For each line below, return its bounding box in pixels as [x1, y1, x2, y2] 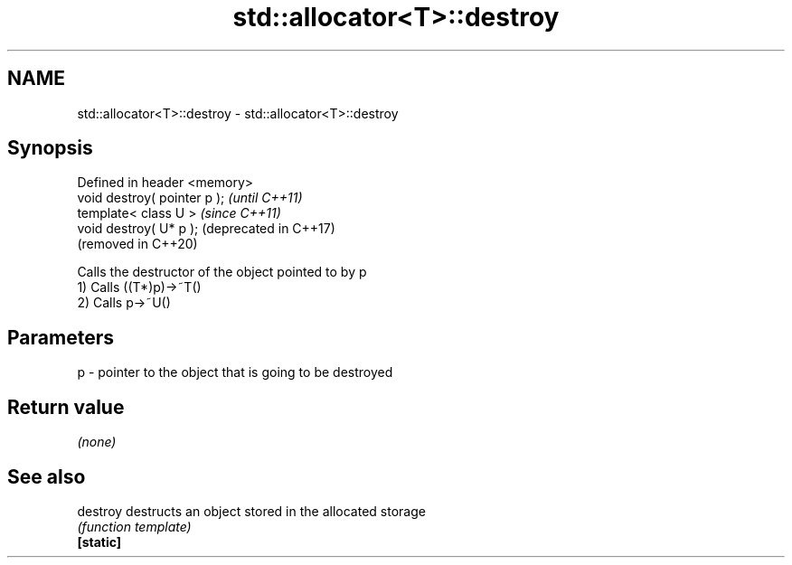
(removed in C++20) [77, 236, 198, 252]
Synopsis [7, 137, 93, 160]
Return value [7, 395, 125, 419]
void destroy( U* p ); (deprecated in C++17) [77, 221, 335, 237]
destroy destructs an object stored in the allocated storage [77, 503, 426, 519]
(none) [77, 434, 117, 450]
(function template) [77, 518, 192, 534]
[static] [77, 533, 122, 550]
